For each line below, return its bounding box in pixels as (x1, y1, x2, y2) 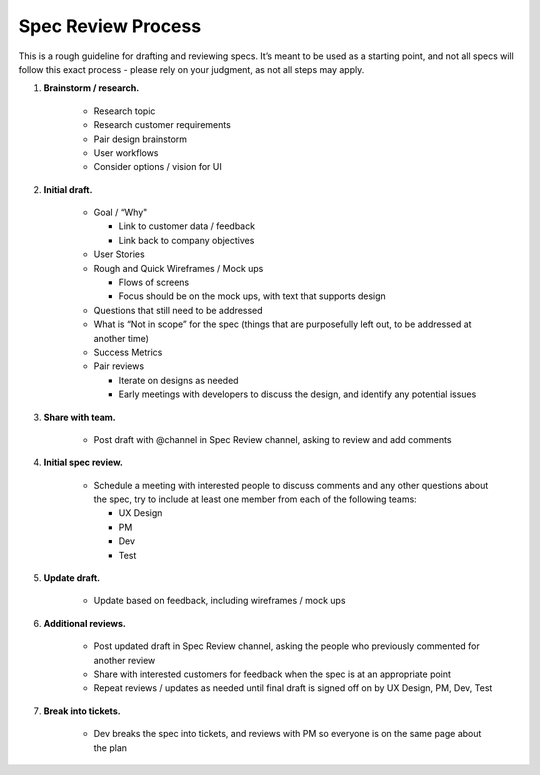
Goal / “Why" (93, 206, 148, 219)
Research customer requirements (93, 119, 232, 131)
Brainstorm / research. (43, 82, 140, 94)
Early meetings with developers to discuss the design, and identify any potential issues (118, 388, 477, 400)
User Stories (93, 248, 145, 260)
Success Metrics (93, 346, 163, 358)
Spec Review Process (18, 15, 202, 37)
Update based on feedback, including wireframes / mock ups (93, 595, 346, 607)
